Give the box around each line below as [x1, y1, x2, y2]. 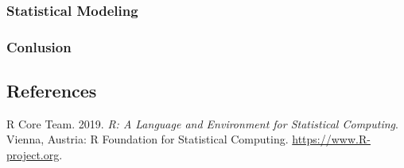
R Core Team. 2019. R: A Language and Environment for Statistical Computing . [6, 115, 398, 132]
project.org [6, 147, 60, 163]
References [6, 78, 97, 103]
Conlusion [6, 36, 72, 56]
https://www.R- [292, 131, 371, 147]
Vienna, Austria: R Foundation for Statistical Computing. [6, 131, 289, 147]
